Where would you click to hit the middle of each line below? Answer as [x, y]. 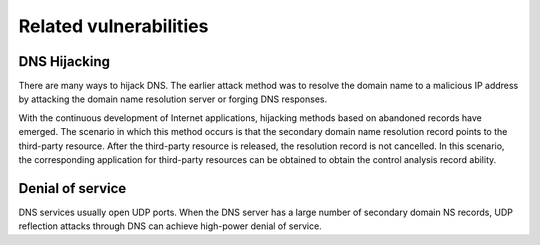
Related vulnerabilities [113, 26]
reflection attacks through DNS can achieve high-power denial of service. [170, 226]
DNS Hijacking [64, 61]
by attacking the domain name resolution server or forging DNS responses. [173, 99]
